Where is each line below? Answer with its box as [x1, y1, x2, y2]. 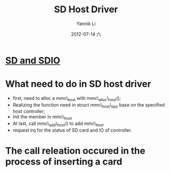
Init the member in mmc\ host [12, 114, 72, 121]
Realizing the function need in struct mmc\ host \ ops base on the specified [12, 101, 165, 109]
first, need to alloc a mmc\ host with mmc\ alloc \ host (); [12, 95, 121, 102]
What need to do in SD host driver [5, 78, 152, 90]
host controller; [12, 109, 45, 115]
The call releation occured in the [5, 145, 145, 157]
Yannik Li [76, 20, 96, 27]
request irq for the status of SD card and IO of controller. [12, 127, 132, 134]
